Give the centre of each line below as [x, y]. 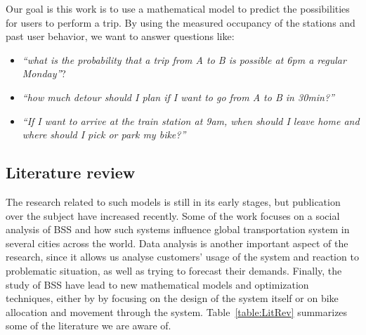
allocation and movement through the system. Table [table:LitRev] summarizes [177, 311]
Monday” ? [44, 73]
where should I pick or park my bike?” [104, 134]
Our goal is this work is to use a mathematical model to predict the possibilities [178, 8]
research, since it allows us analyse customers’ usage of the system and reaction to [182, 257]
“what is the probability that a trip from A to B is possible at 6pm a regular [184, 59]
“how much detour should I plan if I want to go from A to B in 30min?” [178, 97]
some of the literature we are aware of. [89, 326]
